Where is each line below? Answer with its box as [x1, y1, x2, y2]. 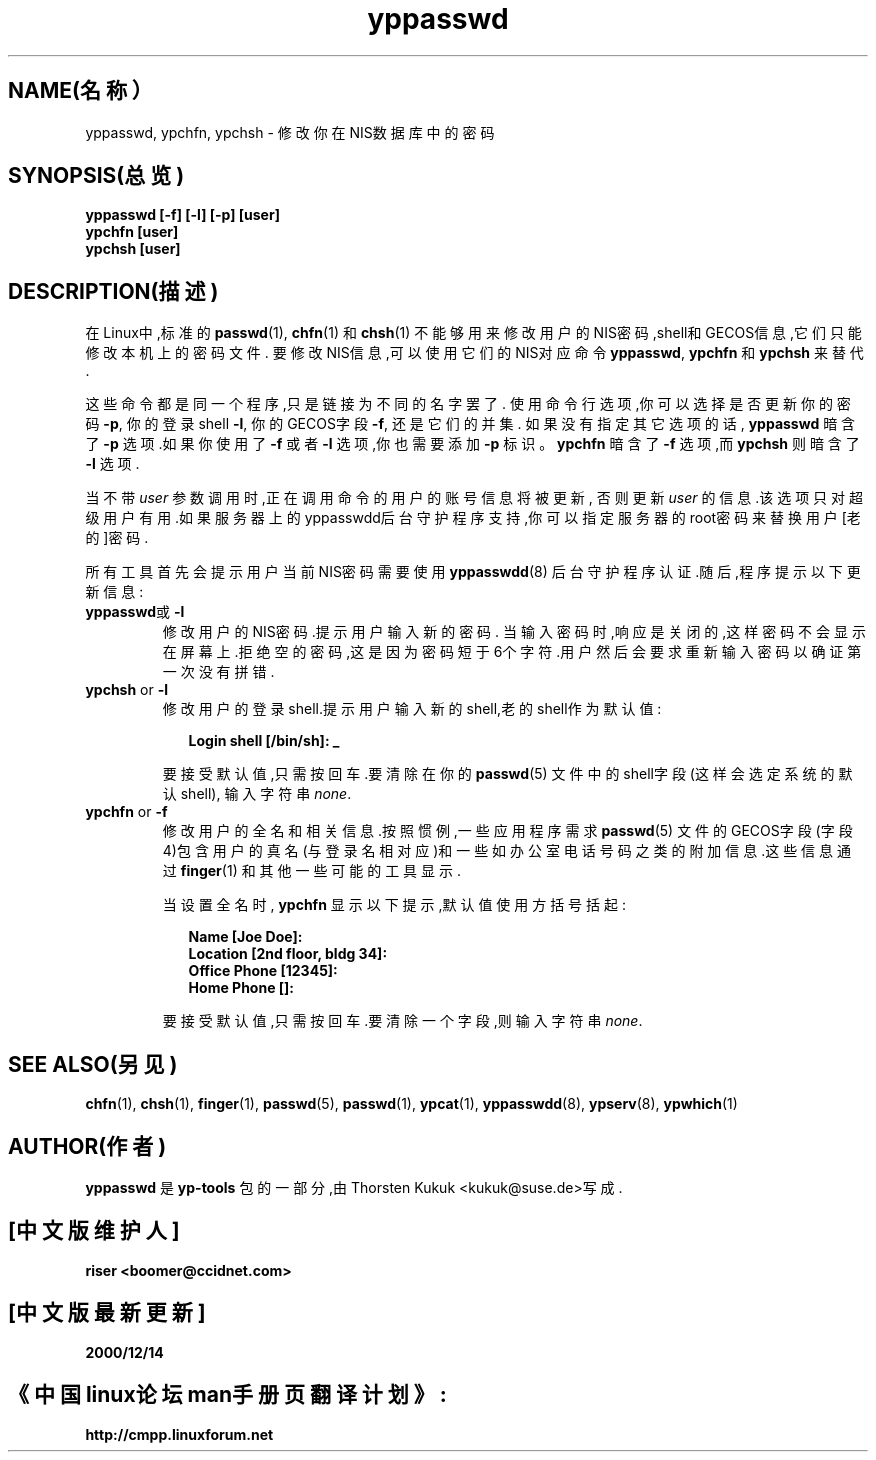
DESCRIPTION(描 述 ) [8, 278, 219, 304]
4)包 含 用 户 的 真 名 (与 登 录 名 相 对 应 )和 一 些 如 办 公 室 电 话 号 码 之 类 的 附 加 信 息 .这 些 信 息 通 [162, 842, 851, 860]
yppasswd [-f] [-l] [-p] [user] [85, 206, 280, 224]
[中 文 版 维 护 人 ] [8, 1218, 180, 1244]
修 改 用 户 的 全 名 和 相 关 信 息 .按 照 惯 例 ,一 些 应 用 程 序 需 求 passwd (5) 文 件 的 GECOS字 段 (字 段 [162, 822, 853, 840]
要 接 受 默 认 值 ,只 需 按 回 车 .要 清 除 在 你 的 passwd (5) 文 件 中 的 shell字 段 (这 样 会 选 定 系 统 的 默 [162, 765, 853, 783]
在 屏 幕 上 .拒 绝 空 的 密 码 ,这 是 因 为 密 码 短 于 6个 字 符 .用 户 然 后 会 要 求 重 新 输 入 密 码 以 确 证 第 [162, 643, 862, 661]
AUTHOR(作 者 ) [8, 1133, 167, 1159]
